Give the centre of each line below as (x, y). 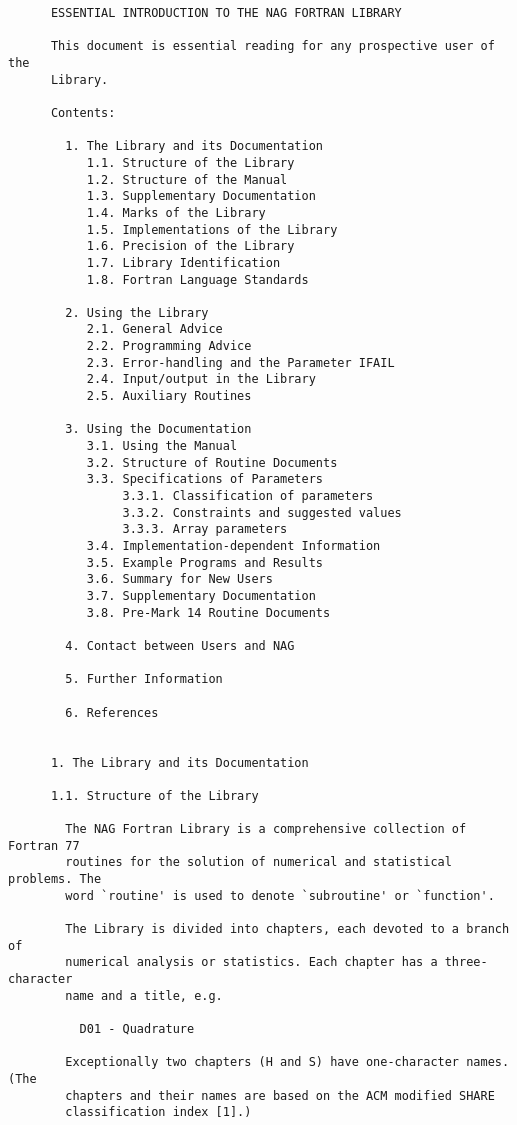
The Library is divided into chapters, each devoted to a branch (287, 929)
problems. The (55, 879)
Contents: (83, 112)
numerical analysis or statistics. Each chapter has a (251, 962)
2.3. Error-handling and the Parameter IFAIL (240, 362)
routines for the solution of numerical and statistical (258, 862)
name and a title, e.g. (144, 995)
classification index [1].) (158, 1112)
